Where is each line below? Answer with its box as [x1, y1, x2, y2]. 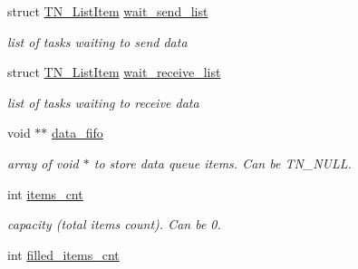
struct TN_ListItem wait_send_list [7, 2, 208, 20]
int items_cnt [7, 184, 83, 203]
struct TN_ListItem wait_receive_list [7, 62, 221, 82]
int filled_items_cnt [7, 245, 120, 264]
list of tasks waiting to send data [7, 32, 188, 51]
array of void [7, 153, 79, 172]
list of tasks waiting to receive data [7, 92, 199, 111]
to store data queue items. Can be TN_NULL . [93, 153, 352, 172]
